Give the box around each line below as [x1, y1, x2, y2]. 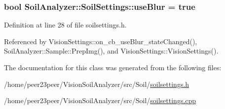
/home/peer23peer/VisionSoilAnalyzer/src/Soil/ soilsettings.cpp [4, 95, 196, 106]
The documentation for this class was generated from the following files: [4, 62, 222, 72]
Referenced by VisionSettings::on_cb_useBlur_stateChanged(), [4, 36, 197, 46]
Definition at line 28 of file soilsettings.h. [4, 20, 127, 30]
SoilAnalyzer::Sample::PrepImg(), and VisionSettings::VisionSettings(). [4, 46, 219, 56]
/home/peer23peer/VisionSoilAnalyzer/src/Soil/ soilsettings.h [4, 79, 189, 89]
